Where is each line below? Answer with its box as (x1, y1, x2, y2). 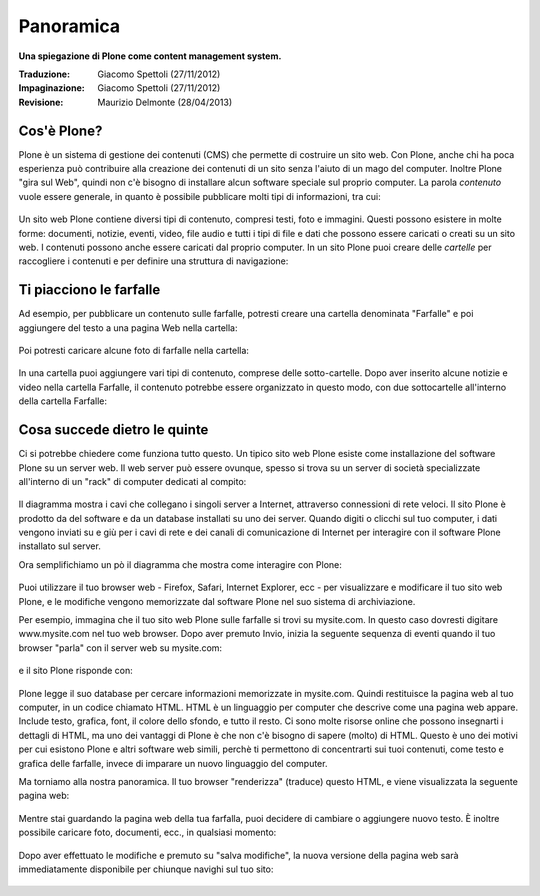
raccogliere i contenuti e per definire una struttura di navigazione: (18, 255, 289, 267)
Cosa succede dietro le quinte (18, 421, 209, 439)
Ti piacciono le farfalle (18, 281, 161, 299)
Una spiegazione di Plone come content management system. (18, 50, 282, 62)
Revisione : (18, 96, 64, 108)
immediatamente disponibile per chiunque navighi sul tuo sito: (18, 863, 274, 875)
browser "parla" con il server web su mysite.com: (18, 641, 223, 654)
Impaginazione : (18, 82, 85, 94)
